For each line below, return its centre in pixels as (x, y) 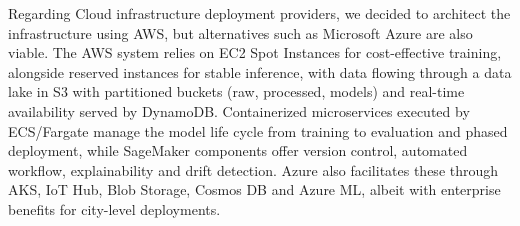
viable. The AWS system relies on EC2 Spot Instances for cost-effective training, (255, 52)
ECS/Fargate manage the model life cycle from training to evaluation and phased (258, 130)
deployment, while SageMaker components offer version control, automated (238, 150)
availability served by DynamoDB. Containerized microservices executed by (239, 110)
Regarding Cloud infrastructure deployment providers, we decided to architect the (259, 13)
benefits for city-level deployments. (114, 208)
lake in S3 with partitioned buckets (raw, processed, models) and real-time (236, 91)
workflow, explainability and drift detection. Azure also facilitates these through (253, 169)
